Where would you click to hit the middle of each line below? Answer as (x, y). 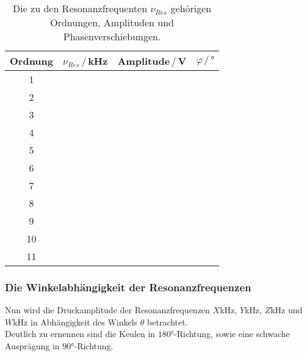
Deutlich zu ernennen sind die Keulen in (80, 334)
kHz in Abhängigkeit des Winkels (75, 321)
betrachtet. (168, 321)
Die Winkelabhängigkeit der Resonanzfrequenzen (128, 287)
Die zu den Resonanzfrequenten (80, 8)
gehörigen (191, 8)
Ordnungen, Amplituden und (112, 22)
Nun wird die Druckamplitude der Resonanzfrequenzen (107, 310)
